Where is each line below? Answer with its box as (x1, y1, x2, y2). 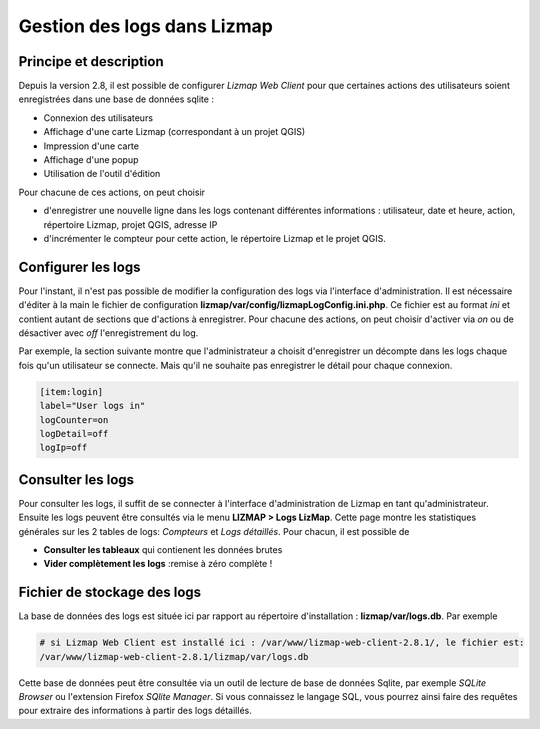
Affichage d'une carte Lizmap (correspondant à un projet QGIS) (43, 126, 306, 138)
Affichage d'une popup (43, 154, 139, 166)
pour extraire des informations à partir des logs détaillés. (18, 705, 252, 717)
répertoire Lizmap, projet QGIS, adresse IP (43, 218, 218, 230)
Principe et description (18, 53, 164, 70)
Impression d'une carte (43, 140, 140, 152)
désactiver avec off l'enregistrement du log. (18, 327, 199, 339)
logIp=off (39, 442, 88, 454)
